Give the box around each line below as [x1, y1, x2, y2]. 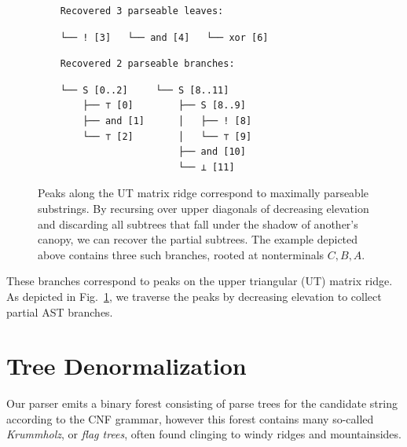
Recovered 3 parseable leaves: [60, 5, 224, 16]
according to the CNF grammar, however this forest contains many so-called [6, 410, 374, 427]
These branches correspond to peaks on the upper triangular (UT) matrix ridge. [6, 273, 393, 289]
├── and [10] [178, 146, 246, 158]
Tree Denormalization [6, 350, 247, 382]
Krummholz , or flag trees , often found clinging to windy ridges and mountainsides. [6, 426, 401, 442]
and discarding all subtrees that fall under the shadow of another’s [38, 215, 358, 232]
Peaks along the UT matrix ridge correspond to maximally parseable [38, 185, 369, 201]
